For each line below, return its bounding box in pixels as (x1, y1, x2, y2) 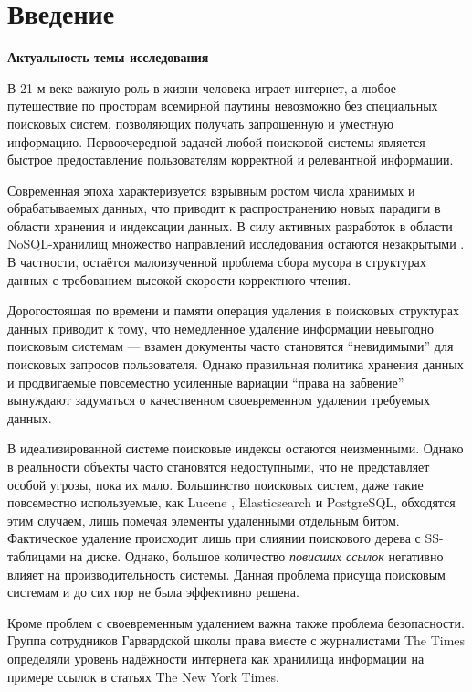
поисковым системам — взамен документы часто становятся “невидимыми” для (7, 336, 454, 356)
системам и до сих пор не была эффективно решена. (7, 582, 299, 602)
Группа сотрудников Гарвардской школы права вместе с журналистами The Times (7, 631, 466, 650)
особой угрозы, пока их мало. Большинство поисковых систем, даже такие (7, 474, 424, 494)
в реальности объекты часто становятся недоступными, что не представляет (7, 457, 430, 475)
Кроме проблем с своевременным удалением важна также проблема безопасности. (7, 612, 465, 632)
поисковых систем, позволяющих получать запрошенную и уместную (7, 113, 393, 133)
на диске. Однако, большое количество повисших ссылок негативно (69, 546, 444, 565)
